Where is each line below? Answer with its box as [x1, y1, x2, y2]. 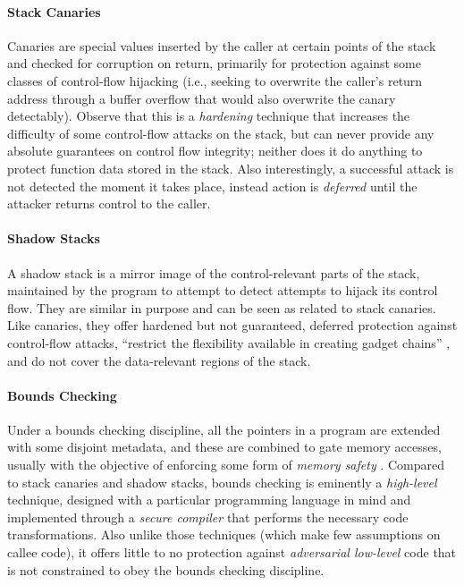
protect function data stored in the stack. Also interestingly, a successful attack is [7, 158, 454, 177]
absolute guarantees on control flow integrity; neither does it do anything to [7, 141, 423, 160]
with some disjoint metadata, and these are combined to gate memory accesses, [7, 437, 442, 456]
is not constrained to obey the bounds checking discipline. [7, 560, 325, 579]
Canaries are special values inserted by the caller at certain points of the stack [7, 36, 436, 55]
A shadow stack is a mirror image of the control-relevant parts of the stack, [7, 263, 420, 282]
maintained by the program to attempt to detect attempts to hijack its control [7, 281, 438, 300]
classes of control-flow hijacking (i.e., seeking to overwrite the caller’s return [7, 71, 423, 89]
